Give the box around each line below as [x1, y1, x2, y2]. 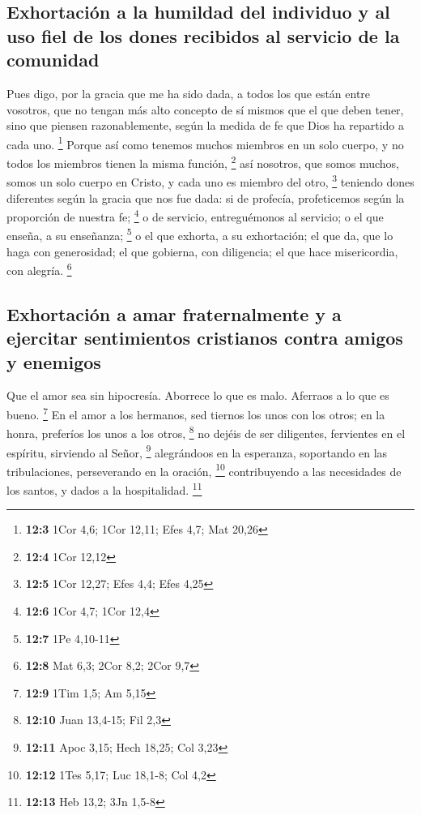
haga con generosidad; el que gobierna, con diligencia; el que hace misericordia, [6, 242, 398, 260]
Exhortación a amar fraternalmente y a [6, 301, 342, 326]
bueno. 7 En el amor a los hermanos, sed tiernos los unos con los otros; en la [6, 404, 385, 423]
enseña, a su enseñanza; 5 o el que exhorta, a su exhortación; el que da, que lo [6, 225, 393, 244]
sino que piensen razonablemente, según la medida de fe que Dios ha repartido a [6, 117, 404, 134]
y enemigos [6, 349, 101, 374]
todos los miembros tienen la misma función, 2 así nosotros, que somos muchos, [6, 152, 399, 171]
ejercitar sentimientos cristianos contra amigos [6, 325, 403, 350]
